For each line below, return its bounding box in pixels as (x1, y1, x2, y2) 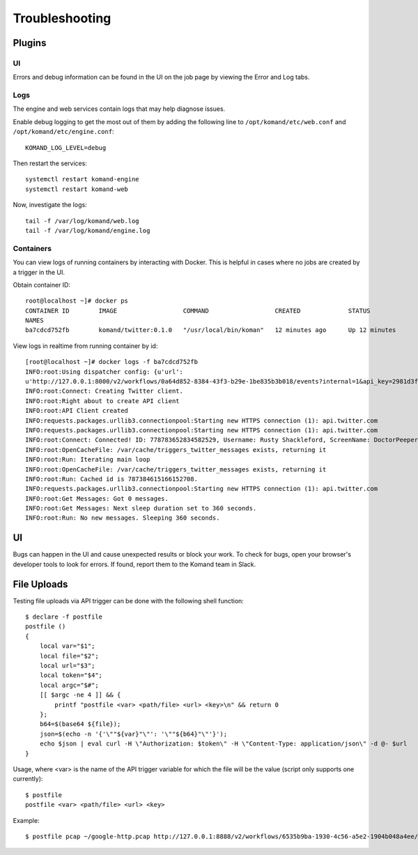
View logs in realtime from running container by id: (13, 342, 158, 350)
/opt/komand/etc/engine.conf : (13, 128, 114, 136)
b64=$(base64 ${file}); (39, 720, 121, 728)
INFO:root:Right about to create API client (25, 397, 180, 404)
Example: (13, 816, 40, 824)
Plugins (13, 37, 47, 49)
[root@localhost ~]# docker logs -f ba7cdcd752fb (25, 358, 199, 366)
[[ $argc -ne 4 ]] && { (39, 691, 121, 699)
